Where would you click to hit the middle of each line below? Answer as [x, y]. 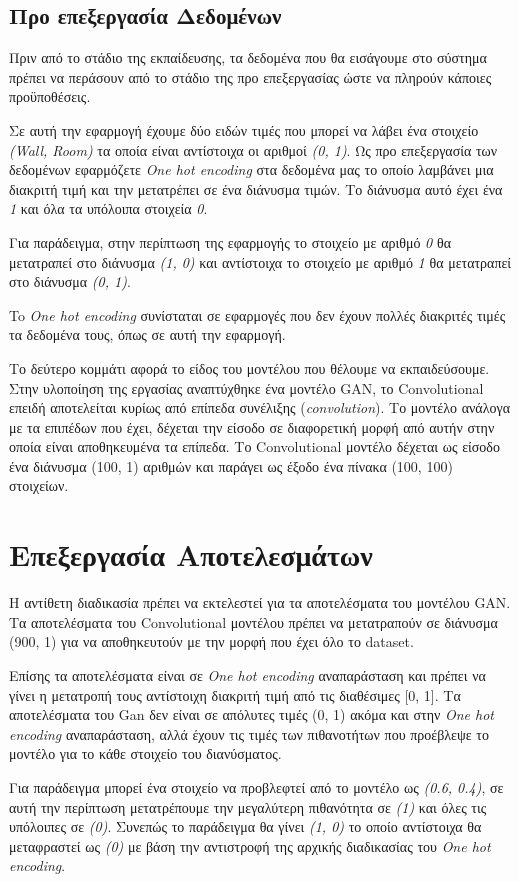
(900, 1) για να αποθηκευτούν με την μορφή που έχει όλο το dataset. [211, 641]
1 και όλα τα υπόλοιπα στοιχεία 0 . [108, 208]
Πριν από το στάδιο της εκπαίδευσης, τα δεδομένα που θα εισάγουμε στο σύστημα [248, 57]
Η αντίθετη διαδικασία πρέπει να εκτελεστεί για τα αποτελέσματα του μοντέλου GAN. [260, 602]
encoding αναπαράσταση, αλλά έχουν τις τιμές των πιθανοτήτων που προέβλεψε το [249, 733]
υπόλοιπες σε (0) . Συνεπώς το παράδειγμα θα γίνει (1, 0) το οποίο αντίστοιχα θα [245, 826]
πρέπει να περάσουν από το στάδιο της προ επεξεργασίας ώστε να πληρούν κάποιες [250, 76]
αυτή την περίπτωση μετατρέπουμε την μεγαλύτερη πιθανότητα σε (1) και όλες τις [248, 806]
